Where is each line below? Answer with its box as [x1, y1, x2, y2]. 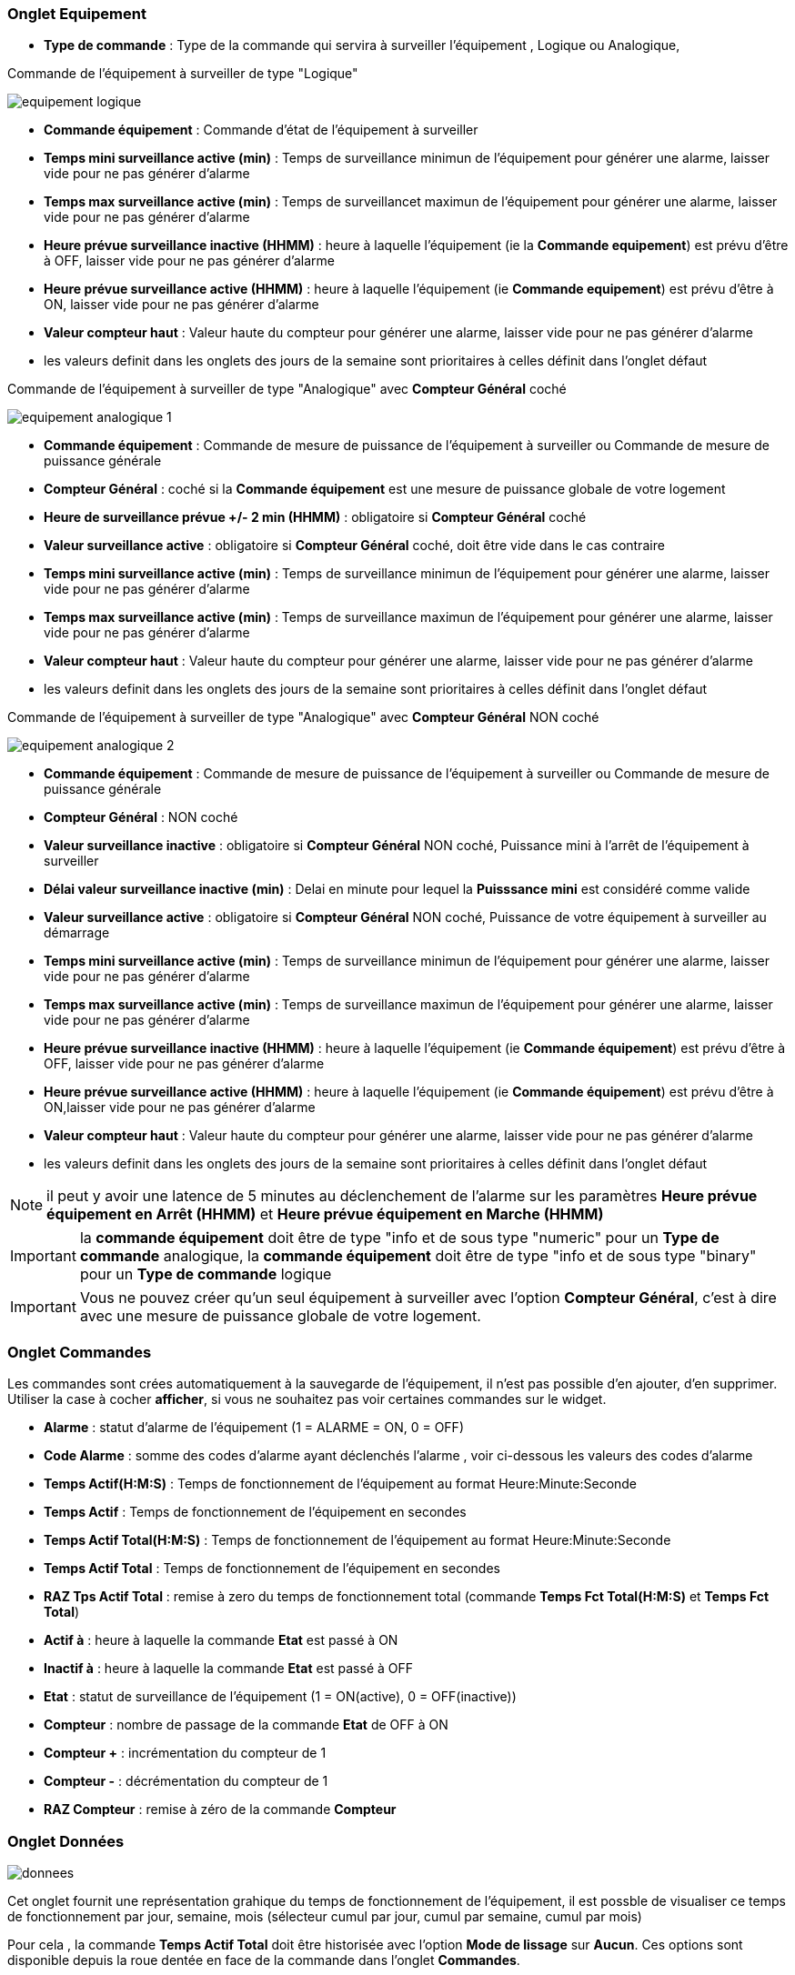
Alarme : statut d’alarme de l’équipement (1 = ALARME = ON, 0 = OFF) [44, 1419, 464, 1436]
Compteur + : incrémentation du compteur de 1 [44, 1745, 327, 1761]
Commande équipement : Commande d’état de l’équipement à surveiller [44, 122, 478, 138]
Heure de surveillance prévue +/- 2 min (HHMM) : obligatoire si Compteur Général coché [44, 509, 587, 526]
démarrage [44, 925, 110, 941]
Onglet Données [7, 1831, 125, 1850]
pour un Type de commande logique [79, 1265, 332, 1284]
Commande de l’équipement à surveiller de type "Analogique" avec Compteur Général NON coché [7, 709, 599, 726]
